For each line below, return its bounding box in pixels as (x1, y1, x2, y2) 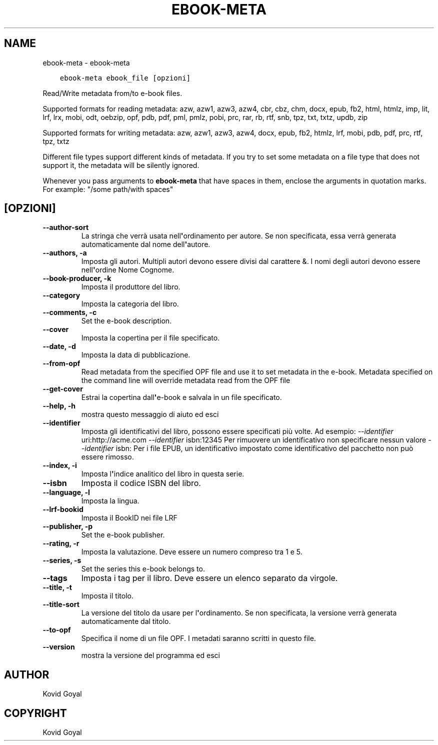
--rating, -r (42, 539, 79, 548)
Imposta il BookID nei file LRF (81, 513, 177, 522)
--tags (42, 573, 67, 583)
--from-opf (42, 359, 80, 368)
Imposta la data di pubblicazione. (81, 350, 190, 359)
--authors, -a (42, 248, 87, 257)
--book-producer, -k (42, 274, 111, 283)
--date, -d (42, 342, 76, 351)
